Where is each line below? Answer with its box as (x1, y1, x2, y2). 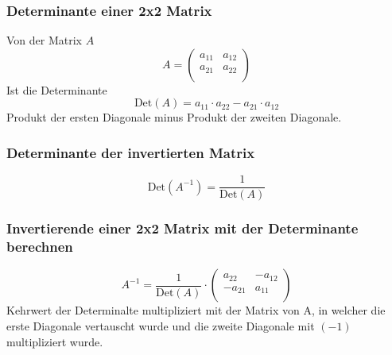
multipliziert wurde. (6, 333, 103, 349)
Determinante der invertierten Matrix (6, 142, 255, 162)
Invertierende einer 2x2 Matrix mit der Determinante (6, 218, 359, 238)
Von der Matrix (6, 32, 82, 48)
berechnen (6, 237, 73, 257)
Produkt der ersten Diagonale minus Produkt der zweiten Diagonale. (6, 109, 342, 125)
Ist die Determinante (6, 81, 107, 98)
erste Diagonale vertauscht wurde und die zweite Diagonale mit (6, 318, 315, 334)
